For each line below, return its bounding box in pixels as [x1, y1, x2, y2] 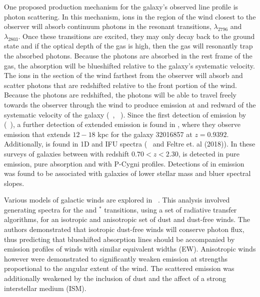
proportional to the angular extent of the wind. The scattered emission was [4, 263, 234, 273]
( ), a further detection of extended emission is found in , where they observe [4, 119, 240, 129]
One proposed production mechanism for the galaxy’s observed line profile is [4, 1, 238, 11]
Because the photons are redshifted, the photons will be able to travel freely [4, 89, 236, 100]
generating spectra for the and [4, 204, 97, 214]
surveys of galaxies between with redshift [4, 148, 129, 158]
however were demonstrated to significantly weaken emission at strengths [4, 253, 228, 263]
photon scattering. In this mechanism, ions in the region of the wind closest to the [4, 11, 256, 21]
